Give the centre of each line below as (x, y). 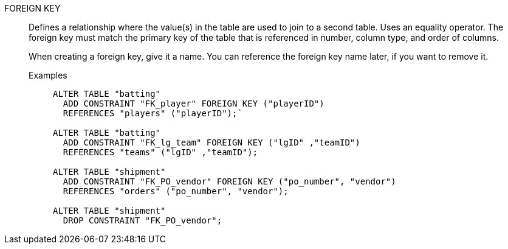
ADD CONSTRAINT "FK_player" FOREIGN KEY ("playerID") (194, 103)
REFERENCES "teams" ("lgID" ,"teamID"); (160, 152)
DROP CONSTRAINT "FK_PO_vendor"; (142, 220)
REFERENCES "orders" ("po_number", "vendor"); (176, 191)
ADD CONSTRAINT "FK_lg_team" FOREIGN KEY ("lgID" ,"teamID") (211, 142)
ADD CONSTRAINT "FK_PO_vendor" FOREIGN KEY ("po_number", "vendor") (229, 181)
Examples (48, 75)
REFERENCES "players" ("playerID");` (153, 113)
